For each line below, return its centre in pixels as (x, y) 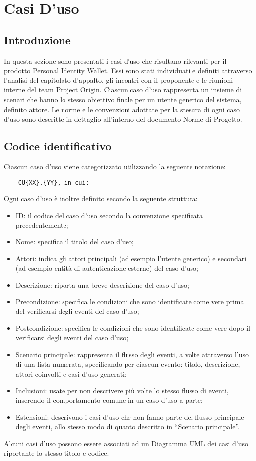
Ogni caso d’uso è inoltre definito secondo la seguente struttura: (101, 198)
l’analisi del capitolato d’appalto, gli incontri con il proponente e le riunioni (119, 80)
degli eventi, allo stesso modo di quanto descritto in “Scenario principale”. (128, 426)
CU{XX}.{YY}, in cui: (54, 183)
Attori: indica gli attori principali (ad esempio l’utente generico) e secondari (131, 258)
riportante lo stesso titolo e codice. (57, 453)
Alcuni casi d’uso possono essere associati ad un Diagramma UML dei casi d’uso (126, 443)
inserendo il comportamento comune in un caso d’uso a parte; (109, 400)
